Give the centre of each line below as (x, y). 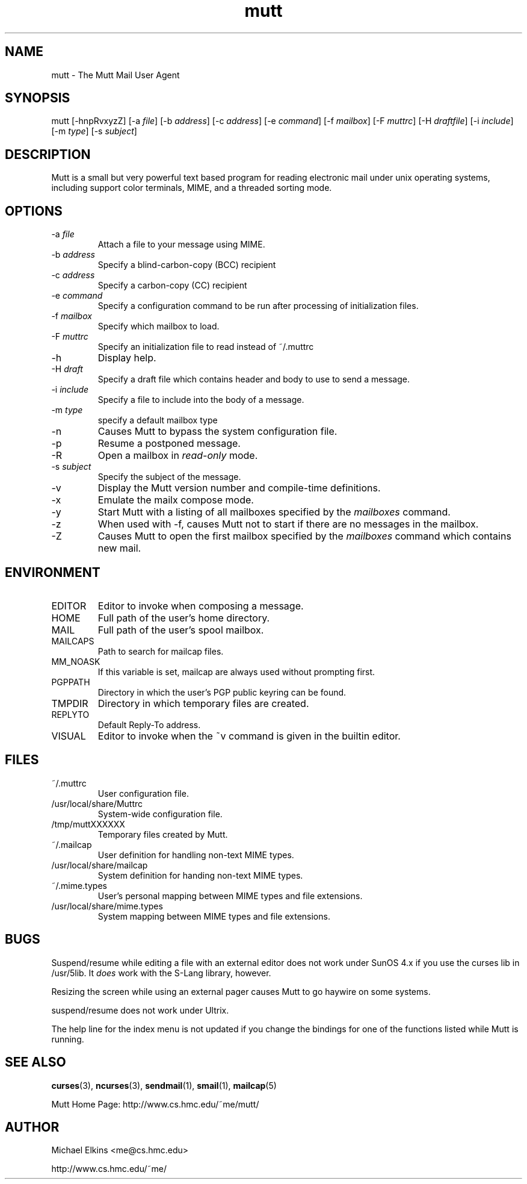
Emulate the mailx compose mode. (176, 500)
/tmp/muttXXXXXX (88, 824)
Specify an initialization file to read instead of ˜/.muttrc (206, 347)
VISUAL (69, 736)
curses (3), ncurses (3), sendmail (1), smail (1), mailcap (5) (164, 1085)
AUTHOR (32, 1127)
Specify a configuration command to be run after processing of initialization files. (258, 306)
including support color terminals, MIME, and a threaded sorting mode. (192, 188)
